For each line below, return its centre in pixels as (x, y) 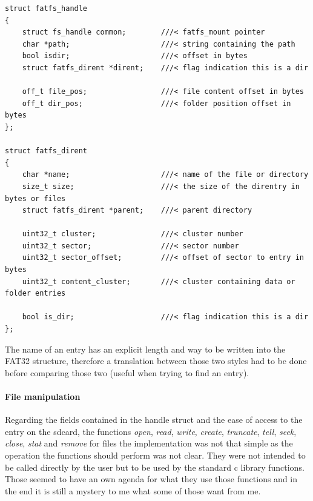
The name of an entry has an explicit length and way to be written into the (145, 349)
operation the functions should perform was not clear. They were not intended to (155, 455)
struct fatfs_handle (46, 8)
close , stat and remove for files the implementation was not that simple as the (149, 443)
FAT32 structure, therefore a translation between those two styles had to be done (156, 361)
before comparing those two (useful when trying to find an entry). (127, 372)
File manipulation (43, 396)
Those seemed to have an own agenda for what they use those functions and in (151, 479)
